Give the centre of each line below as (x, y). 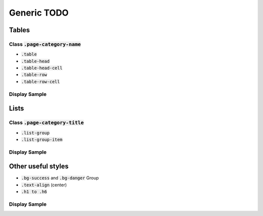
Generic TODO (39, 13)
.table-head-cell (42, 68)
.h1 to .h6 (34, 192)
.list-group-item (42, 139)
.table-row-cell (41, 81)
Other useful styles (39, 167)
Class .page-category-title (47, 123)
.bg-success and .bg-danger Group (60, 178)
